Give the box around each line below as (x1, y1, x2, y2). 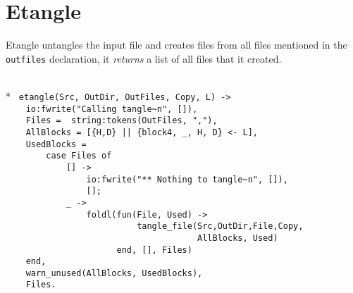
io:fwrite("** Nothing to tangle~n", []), (86, 174, 288, 185)
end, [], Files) (116, 244, 192, 255)
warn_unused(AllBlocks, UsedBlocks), (25, 268, 203, 278)
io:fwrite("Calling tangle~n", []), (25, 104, 198, 114)
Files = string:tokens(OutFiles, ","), (25, 116, 218, 126)
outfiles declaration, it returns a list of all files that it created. (6, 51, 282, 66)
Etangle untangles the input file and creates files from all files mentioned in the (6, 37, 347, 52)
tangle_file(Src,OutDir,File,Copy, (137, 221, 304, 232)
